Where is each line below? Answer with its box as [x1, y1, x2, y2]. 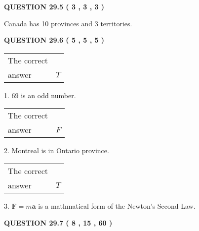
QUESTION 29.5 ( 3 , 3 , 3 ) [4, 1, 105, 11]
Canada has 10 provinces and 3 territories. [4, 18, 132, 28]
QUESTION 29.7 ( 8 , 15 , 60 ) [4, 217, 113, 228]
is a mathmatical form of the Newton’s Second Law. [38, 200, 196, 211]
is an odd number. [21, 90, 76, 100]
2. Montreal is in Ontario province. [4, 145, 109, 156]
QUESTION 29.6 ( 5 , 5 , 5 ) [4, 35, 105, 45]
